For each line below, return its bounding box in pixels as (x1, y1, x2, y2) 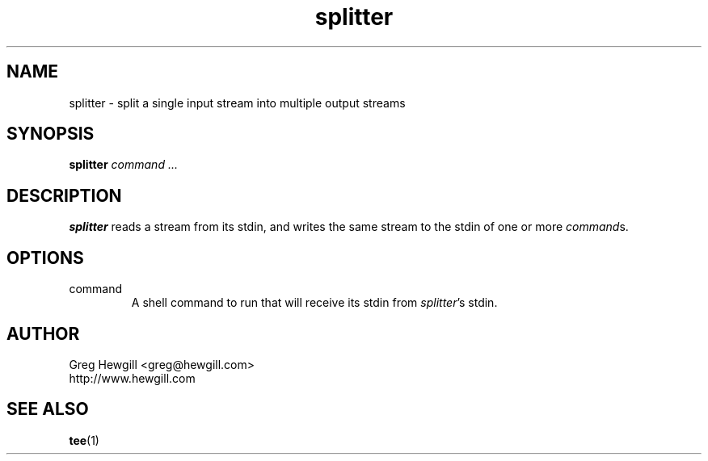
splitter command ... (69, 157, 178, 172)
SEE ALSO (6, 399, 89, 420)
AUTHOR (6, 323, 80, 344)
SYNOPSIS (6, 124, 95, 145)
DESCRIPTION (6, 185, 122, 206)
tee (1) (69, 433, 99, 447)
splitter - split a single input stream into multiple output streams (69, 95, 406, 110)
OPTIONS (6, 247, 84, 268)
